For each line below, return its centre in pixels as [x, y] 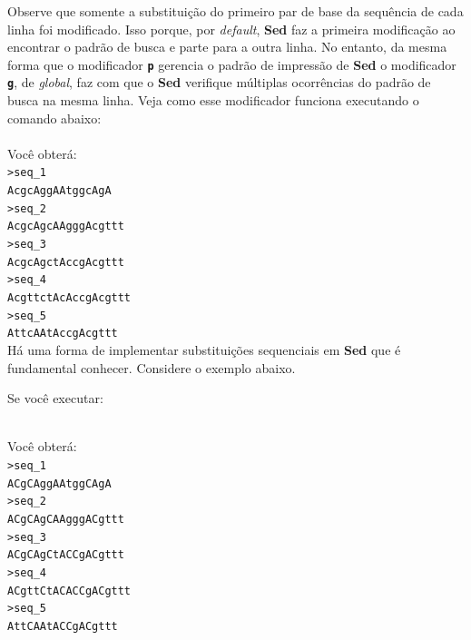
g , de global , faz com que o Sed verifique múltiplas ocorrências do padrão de [219, 82]
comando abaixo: [54, 118]
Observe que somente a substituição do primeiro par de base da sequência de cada [235, 11]
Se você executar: [55, 398]
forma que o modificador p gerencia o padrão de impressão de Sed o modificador [232, 64]
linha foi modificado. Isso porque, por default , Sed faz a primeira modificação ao [231, 29]
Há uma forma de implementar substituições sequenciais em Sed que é [204, 350]
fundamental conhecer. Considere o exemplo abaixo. [152, 367]
